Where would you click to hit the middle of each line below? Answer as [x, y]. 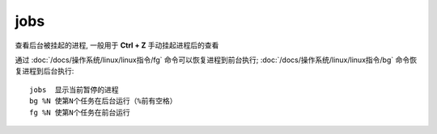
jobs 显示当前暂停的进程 [74, 90]
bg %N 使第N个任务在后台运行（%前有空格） [103, 101]
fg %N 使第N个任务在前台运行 [80, 112]
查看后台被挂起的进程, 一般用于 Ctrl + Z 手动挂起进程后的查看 [117, 45]
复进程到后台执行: [45, 71]
